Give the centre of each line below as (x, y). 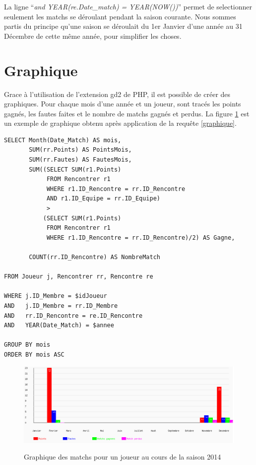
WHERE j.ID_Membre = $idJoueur (56, 296)
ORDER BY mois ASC (34, 354)
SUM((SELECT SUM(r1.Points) (75, 169)
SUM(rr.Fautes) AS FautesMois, (80, 160)
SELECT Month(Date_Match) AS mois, (63, 140)
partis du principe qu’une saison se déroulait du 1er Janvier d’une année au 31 (123, 26)
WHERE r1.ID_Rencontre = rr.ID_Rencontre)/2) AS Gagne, (141, 237)
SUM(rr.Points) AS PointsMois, (80, 150)
